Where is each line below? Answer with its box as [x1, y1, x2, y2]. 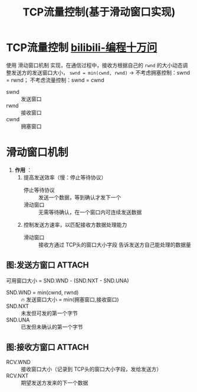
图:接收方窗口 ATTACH [6, 342, 89, 352]
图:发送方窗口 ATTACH [6, 260, 89, 270]
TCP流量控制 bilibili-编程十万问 [6, 41, 157, 54]
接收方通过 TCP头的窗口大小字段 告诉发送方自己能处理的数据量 [38, 241, 192, 248]
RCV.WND [6, 358, 31, 365]
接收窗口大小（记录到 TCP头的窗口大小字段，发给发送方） [21, 365, 162, 372]
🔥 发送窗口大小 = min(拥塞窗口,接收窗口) [21, 295, 119, 303]
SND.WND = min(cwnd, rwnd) [6, 288, 79, 296]
